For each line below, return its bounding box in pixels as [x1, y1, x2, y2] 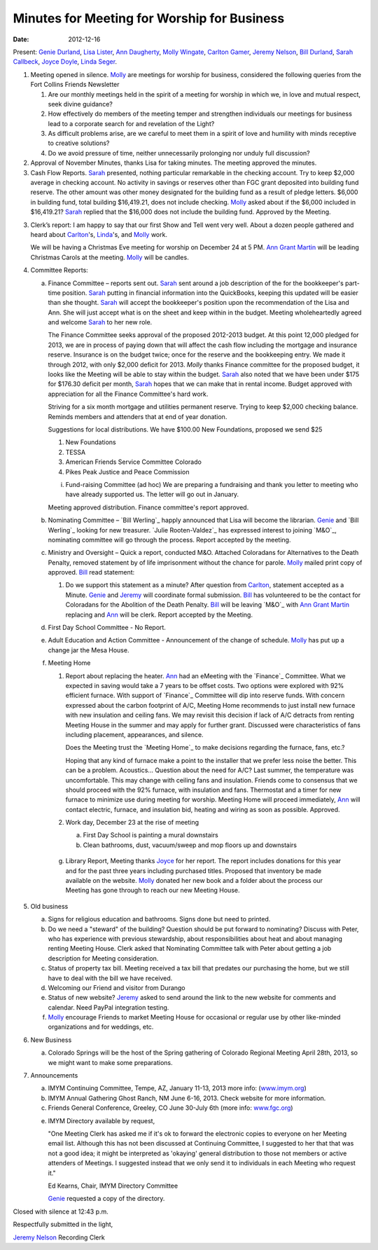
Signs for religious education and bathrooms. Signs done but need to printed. [48, 915, 271, 923]
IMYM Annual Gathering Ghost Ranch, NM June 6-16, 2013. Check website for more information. [48, 1094, 326, 1102]
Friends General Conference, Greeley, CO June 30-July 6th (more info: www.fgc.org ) [48, 1104, 293, 1112]
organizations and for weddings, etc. [48, 1023, 154, 1031]
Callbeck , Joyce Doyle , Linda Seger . [13, 57, 118, 66]
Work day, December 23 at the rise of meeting [65, 818, 199, 827]
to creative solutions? [48, 139, 110, 147]
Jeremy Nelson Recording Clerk [13, 1233, 105, 1242]
